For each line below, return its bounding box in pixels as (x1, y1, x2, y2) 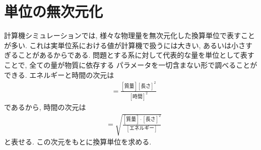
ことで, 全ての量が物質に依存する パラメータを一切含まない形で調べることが (4, 59, 257, 70)
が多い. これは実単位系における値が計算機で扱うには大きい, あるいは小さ (4, 40, 246, 50)
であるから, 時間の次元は (4, 101, 86, 112)
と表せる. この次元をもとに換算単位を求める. (4, 136, 152, 147)
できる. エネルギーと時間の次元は (4, 69, 114, 80)
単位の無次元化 (4, 1, 103, 22)
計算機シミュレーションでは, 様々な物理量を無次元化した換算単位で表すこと (4, 30, 255, 41)
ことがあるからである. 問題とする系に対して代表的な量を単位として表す (18, 50, 254, 60)
